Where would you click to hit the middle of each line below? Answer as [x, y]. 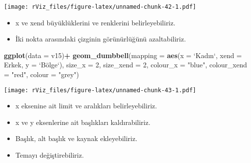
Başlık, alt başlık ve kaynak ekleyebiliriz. [76, 138]
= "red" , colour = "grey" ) [42, 74]
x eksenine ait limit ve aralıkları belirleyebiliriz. [86, 106]
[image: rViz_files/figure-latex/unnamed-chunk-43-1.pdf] [100, 90]
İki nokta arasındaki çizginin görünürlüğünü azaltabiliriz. [101, 39]
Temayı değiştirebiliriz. [50, 155]
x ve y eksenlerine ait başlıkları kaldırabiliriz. [83, 122]
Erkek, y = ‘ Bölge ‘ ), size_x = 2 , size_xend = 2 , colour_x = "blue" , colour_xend [125, 65]
